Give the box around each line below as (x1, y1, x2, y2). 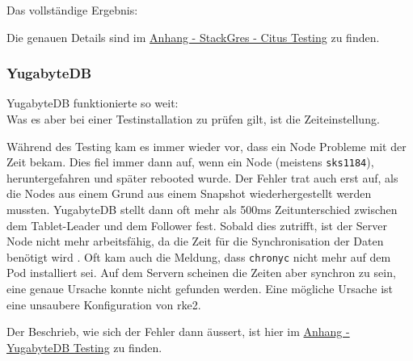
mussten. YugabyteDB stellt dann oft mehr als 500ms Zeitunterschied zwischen (6, 201, 398, 218)
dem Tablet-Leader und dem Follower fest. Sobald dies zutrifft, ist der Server (6, 216, 388, 233)
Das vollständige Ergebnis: (6, 2, 138, 18)
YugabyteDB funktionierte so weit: (6, 94, 179, 111)
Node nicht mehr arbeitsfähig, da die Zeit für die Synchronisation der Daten (6, 233, 384, 250)
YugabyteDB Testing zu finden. (6, 338, 162, 355)
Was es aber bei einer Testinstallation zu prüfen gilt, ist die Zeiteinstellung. (6, 111, 380, 127)
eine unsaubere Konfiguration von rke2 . (6, 296, 201, 313)
